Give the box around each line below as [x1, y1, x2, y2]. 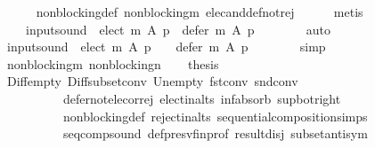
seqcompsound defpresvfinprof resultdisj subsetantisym [62, 124, 368, 143]
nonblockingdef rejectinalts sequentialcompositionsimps [62, 106, 368, 125]
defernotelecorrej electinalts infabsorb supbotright [62, 89, 341, 107]
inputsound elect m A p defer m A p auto [25, 19, 330, 38]
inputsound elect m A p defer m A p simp [6, 37, 326, 56]
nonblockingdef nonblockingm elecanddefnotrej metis [36, 3, 363, 20]
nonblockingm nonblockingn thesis [6, 54, 219, 73]
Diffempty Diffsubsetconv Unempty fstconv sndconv [6, 72, 298, 90]
